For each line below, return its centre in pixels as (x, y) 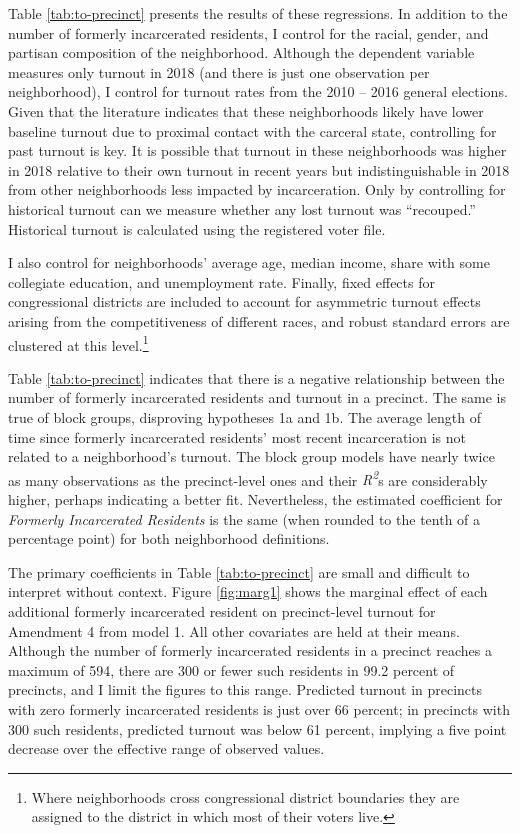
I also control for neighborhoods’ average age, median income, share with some (249, 262)
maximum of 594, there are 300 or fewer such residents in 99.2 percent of (231, 669)
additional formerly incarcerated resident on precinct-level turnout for (222, 610)
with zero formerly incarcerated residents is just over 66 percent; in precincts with (259, 708)
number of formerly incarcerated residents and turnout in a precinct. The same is (257, 397)
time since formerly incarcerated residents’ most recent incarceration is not (237, 436)
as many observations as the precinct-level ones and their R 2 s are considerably (248, 478)
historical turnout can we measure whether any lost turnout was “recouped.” (242, 208)
